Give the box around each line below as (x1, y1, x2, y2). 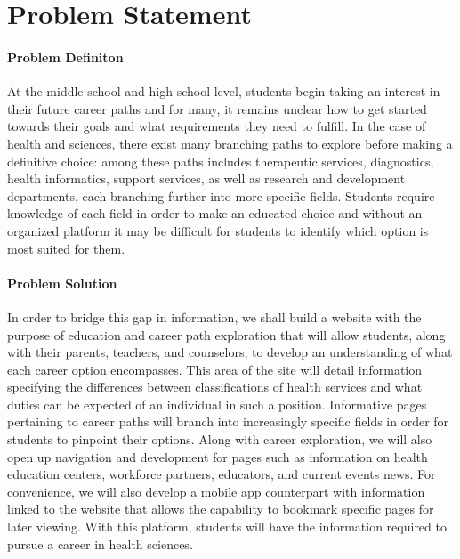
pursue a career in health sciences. (7, 534, 193, 553)
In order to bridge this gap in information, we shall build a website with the (7, 307, 422, 326)
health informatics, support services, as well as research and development (7, 169, 406, 188)
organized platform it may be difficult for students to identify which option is (7, 221, 429, 239)
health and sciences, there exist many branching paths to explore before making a (7, 134, 453, 152)
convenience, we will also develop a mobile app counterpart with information (7, 482, 425, 500)
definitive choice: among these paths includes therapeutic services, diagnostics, (7, 151, 434, 170)
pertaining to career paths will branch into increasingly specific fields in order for (7, 412, 449, 431)
